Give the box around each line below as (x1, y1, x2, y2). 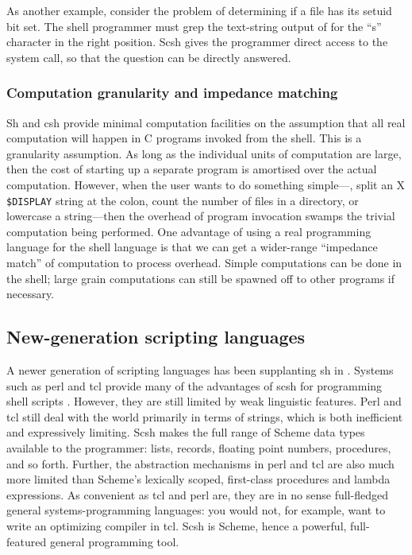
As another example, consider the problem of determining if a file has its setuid (6, 2, 392, 18)
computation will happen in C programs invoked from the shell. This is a (6, 130, 362, 146)
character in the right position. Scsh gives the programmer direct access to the (6, 33, 388, 50)
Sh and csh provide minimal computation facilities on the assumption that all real (6, 114, 406, 130)
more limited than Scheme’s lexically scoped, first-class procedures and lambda (6, 471, 391, 487)
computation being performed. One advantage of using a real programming (6, 223, 372, 239)
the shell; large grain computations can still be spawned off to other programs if (6, 270, 395, 286)
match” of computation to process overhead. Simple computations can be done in (6, 254, 402, 270)
